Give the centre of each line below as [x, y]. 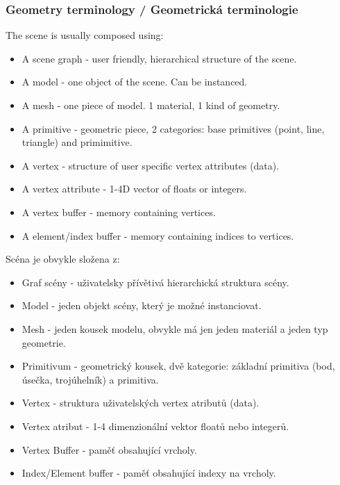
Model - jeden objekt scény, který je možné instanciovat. [142, 305]
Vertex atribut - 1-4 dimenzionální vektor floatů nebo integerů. [155, 426]
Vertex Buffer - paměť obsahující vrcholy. [109, 449]
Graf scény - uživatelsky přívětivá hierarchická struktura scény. [155, 282]
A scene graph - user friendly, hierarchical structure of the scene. [159, 58]
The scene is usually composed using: [85, 35]
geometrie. [44, 342]
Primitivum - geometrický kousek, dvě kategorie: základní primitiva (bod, [178, 366]
